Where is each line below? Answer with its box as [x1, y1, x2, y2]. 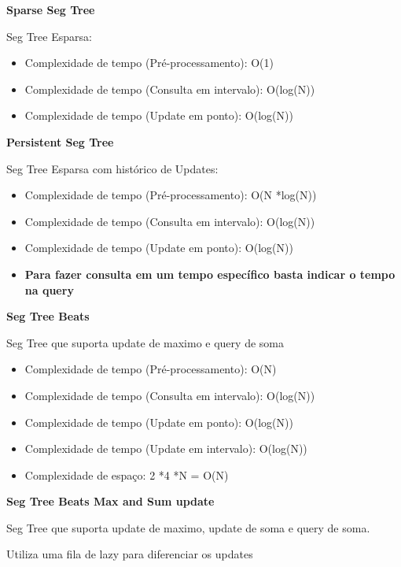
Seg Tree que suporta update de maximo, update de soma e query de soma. [6, 519, 370, 535]
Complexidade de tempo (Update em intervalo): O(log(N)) [24, 440, 307, 457]
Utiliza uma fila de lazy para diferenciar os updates [6, 546, 253, 562]
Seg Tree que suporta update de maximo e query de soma [6, 334, 284, 350]
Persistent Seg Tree [6, 133, 114, 150]
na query [24, 281, 74, 298]
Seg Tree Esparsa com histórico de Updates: [6, 160, 219, 176]
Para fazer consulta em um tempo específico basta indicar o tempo [24, 265, 395, 282]
